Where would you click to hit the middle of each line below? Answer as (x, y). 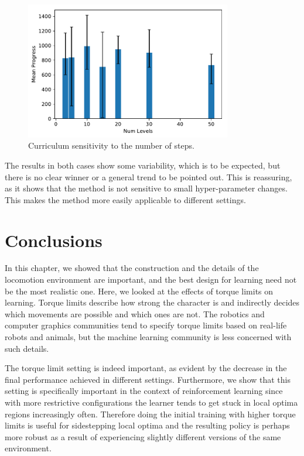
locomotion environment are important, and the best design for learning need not (151, 280)
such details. (27, 348)
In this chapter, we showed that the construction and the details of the (132, 268)
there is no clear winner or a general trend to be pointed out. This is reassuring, (148, 176)
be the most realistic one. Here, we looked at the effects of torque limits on (139, 291)
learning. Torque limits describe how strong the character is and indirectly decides (152, 302)
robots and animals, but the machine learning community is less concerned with (148, 337)
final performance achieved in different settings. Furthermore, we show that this (148, 379)
